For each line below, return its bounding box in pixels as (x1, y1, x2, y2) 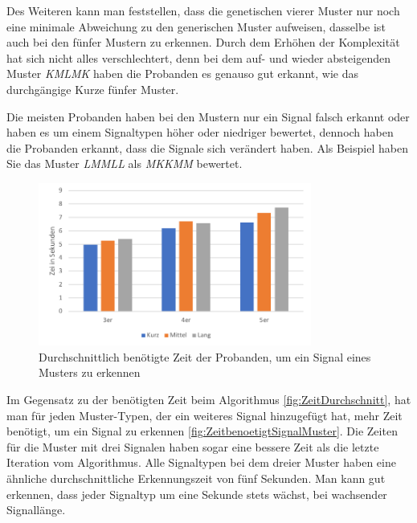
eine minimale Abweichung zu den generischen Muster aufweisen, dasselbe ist (6, 18, 386, 35)
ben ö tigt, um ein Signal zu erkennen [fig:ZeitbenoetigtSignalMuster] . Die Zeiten (6, 423, 398, 439)
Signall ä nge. (6, 501, 66, 518)
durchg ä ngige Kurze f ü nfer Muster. (6, 80, 179, 97)
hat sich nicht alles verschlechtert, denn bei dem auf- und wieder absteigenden (6, 49, 390, 66)
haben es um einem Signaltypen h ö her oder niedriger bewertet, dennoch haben (6, 124, 394, 141)
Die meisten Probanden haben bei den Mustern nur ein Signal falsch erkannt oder (6, 108, 410, 125)
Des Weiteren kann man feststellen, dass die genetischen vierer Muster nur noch (6, 2, 400, 18)
